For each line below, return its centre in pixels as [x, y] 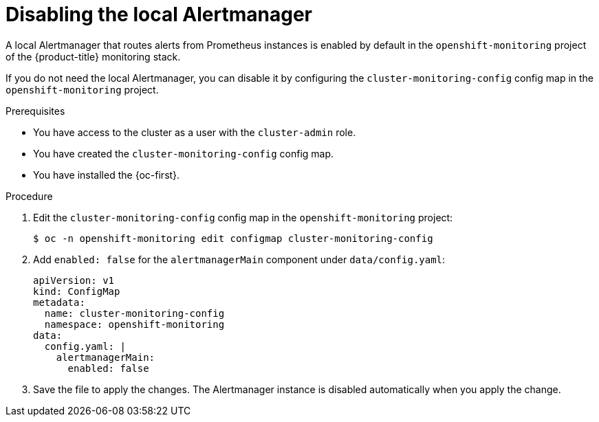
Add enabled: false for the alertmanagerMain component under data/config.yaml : [239, 259]
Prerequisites [35, 111]
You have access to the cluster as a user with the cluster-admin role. [195, 132]
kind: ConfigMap [77, 291]
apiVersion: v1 [74, 280]
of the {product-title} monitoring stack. [93, 56]
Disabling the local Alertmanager [159, 14]
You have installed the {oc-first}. [107, 175]
